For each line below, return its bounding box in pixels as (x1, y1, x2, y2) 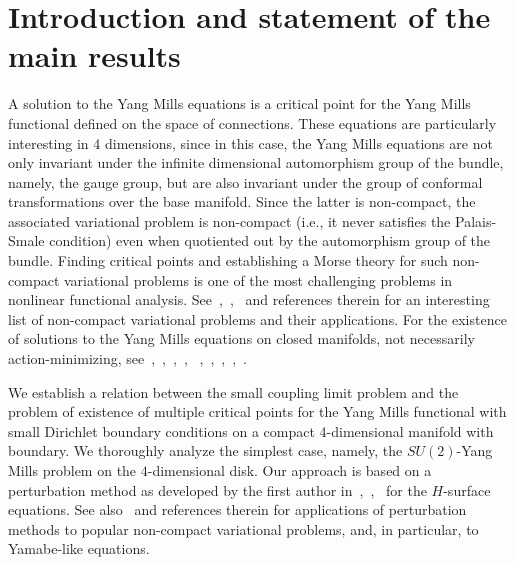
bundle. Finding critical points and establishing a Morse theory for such (8, 250, 448, 271)
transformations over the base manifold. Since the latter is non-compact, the (8, 191, 476, 212)
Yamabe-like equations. (8, 538, 150, 559)
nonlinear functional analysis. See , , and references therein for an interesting (8, 289, 490, 310)
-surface (443, 479, 491, 500)
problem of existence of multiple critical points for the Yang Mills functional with (8, 401, 507, 422)
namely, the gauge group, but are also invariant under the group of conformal (8, 171, 483, 192)
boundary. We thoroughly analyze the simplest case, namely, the (8, 440, 403, 461)
